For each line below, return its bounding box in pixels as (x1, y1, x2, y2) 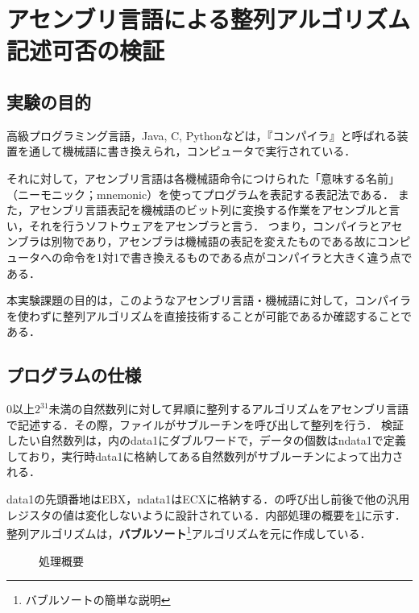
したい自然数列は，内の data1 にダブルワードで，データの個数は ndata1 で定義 (6, 432, 406, 449)
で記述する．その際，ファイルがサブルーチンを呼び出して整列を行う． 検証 (6, 416, 404, 433)
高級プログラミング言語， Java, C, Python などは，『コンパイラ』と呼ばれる (6, 126, 397, 143)
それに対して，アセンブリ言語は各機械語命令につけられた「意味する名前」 (6, 169, 400, 186)
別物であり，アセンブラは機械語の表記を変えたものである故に (51, 233, 377, 250)
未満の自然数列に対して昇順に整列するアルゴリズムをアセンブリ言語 (48, 400, 409, 417)
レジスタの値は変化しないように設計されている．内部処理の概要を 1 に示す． (6, 506, 406, 523)
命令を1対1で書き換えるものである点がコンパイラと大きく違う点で (62, 248, 413, 265)
